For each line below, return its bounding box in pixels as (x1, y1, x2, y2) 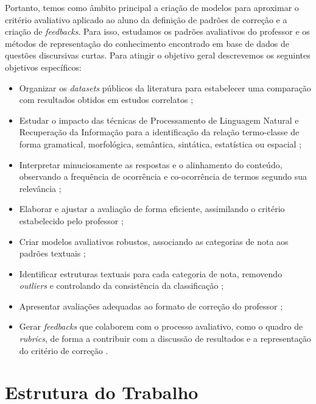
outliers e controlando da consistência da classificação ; (19, 279, 224, 292)
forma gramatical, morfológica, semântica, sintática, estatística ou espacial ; (19, 137, 302, 150)
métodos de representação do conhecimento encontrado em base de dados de (5, 37, 290, 49)
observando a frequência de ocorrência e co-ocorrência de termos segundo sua (19, 170, 307, 183)
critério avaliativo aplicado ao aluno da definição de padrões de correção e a (5, 13, 287, 26)
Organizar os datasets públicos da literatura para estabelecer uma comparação (19, 81, 311, 94)
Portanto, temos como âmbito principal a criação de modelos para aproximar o (5, 1, 299, 13)
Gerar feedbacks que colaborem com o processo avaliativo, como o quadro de (19, 320, 303, 333)
